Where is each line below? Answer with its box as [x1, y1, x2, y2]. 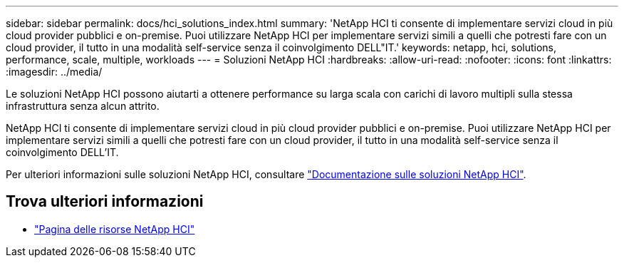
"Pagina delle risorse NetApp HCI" [34, 222, 195, 235]
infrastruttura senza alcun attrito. [6, 100, 160, 112]
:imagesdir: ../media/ [6, 66, 103, 78]
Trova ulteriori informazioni [6, 192, 204, 211]
